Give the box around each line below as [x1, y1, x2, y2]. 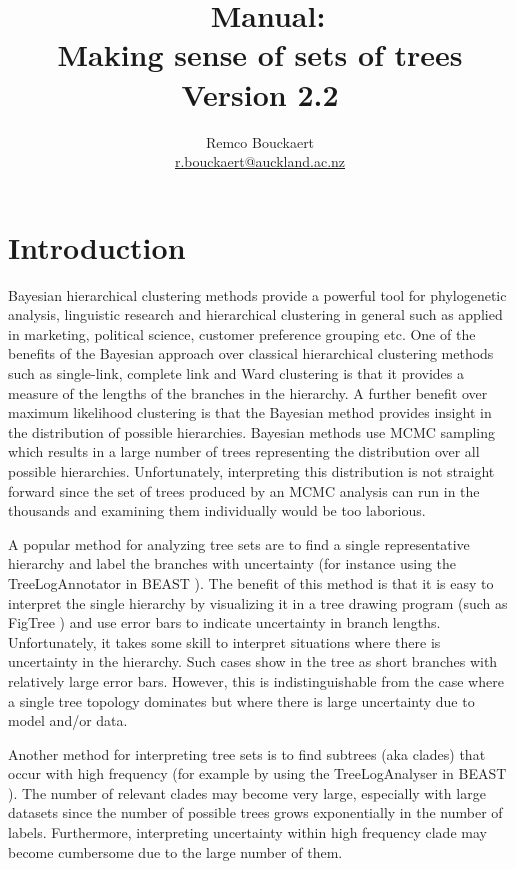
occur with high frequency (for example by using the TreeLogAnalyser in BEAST [8, 763, 507, 784]
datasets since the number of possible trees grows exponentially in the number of [8, 802, 503, 823]
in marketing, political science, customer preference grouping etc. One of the [8, 323, 476, 344]
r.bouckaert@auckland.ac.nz [174, 151, 346, 172]
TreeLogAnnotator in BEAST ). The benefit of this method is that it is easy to [8, 572, 494, 593]
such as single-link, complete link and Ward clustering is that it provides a [8, 363, 464, 383]
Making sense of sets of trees [57, 34, 463, 75]
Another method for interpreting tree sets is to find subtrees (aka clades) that [8, 743, 486, 764]
